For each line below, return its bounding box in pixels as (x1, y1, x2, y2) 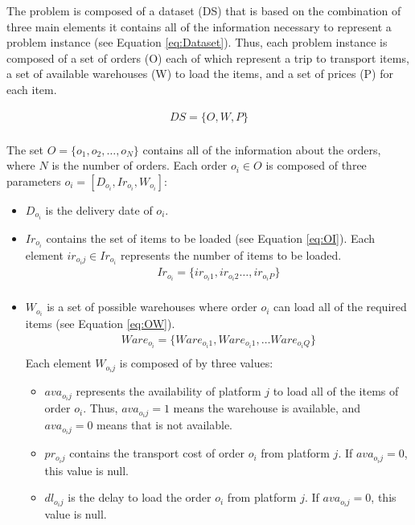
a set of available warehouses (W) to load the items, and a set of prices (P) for (6, 65, 393, 82)
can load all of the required (273, 298, 407, 315)
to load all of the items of (273, 383, 399, 400)
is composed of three (265, 157, 367, 174)
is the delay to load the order (68, 489, 212, 506)
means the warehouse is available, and (173, 400, 361, 416)
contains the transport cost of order (69, 445, 244, 461)
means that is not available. (97, 416, 233, 433)
